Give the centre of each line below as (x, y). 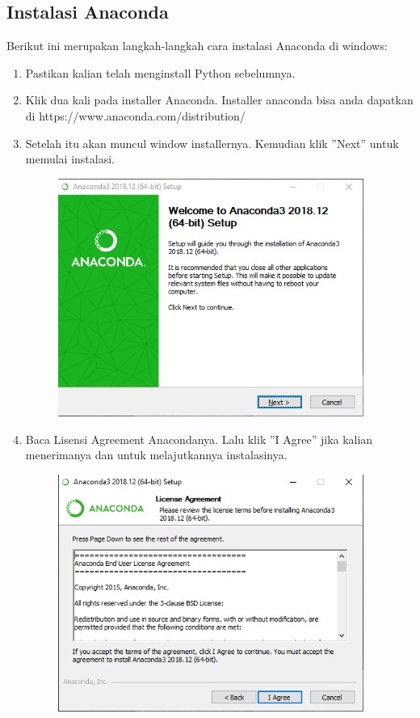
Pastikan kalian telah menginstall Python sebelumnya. (160, 72)
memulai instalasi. (70, 159)
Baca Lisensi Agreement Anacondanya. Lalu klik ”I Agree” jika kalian (199, 439)
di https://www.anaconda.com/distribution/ (135, 115)
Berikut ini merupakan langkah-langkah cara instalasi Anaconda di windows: (197, 46)
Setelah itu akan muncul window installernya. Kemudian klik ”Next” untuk (212, 143)
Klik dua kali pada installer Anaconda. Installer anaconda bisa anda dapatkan (219, 100)
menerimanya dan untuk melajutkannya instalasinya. (156, 455)
